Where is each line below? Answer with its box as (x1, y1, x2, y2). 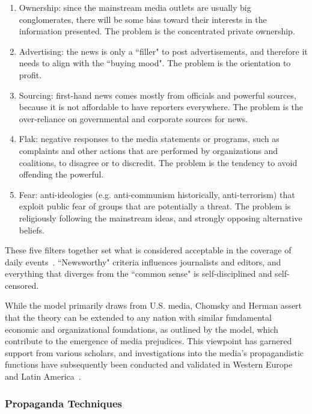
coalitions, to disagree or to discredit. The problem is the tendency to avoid (19, 156, 298, 168)
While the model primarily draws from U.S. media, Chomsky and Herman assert (5, 299, 302, 312)
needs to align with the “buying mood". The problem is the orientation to (19, 57, 291, 69)
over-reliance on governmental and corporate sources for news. (19, 112, 248, 125)
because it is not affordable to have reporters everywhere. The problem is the (19, 100, 304, 113)
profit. (19, 68, 42, 81)
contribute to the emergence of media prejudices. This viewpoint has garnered (5, 335, 292, 347)
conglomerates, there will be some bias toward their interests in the (19, 13, 267, 25)
